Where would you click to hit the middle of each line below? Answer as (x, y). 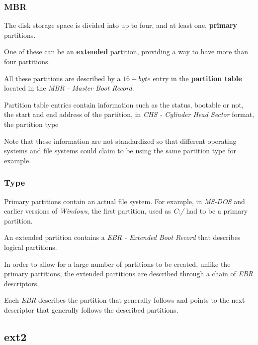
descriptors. (22, 283)
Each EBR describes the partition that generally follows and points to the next (125, 300)
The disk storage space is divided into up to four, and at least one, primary (121, 25)
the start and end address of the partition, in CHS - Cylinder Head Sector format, (129, 114)
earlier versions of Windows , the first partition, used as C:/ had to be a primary (126, 211)
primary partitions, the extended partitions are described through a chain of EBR (129, 274)
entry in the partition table (197, 78)
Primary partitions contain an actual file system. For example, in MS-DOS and (125, 201)
